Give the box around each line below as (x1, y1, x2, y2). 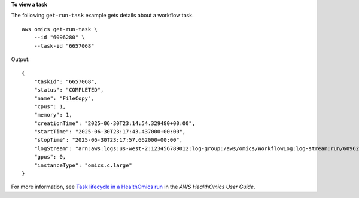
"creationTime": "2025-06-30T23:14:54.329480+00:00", (34, 120, 196, 127)
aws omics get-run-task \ (22, 26, 98, 32)
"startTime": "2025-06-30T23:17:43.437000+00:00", (34, 129, 186, 135)
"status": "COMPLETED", (34, 87, 104, 93)
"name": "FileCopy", (34, 95, 95, 102)
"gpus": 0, (34, 153, 66, 160)
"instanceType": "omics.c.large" (34, 162, 133, 169)
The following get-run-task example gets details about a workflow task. (11, 12, 194, 19)
